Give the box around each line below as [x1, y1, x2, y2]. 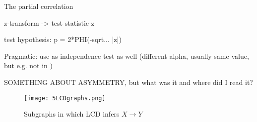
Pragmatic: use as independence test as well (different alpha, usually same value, [4, 50, 249, 61]
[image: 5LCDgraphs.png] [24, 94, 106, 102]
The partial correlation [4, 1, 73, 11]
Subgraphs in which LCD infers [24, 109, 120, 119]
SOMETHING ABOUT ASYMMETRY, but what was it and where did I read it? [4, 77, 253, 87]
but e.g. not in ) [4, 60, 53, 71]
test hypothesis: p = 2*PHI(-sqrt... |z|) [4, 34, 122, 44]
